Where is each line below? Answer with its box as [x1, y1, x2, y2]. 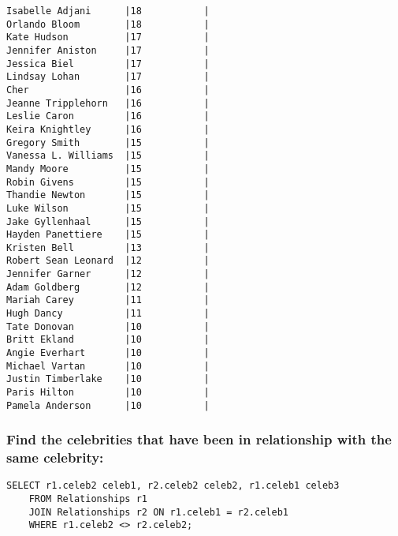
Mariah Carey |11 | [6, 294, 210, 306]
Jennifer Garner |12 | [6, 268, 210, 280]
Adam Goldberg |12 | [6, 281, 210, 293]
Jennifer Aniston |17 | [6, 44, 210, 56]
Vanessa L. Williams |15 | [6, 150, 210, 162]
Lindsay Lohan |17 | [6, 71, 210, 83]
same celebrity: [6, 448, 104, 467]
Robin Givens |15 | [6, 176, 210, 188]
